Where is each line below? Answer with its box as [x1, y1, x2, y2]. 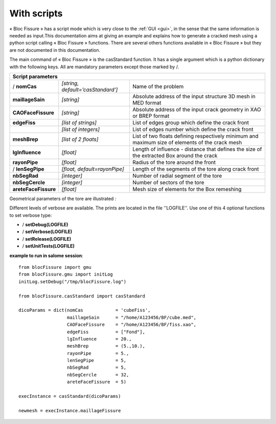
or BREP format [132, 112, 170, 119]
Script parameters [12, 73, 58, 80]
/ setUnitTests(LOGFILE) [22, 243, 75, 249]
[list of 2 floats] [61, 136, 99, 143]
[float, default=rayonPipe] [61, 165, 125, 173]
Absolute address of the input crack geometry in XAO [132, 105, 262, 113]
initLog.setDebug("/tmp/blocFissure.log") [18, 279, 127, 284]
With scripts [9, 8, 63, 19]
